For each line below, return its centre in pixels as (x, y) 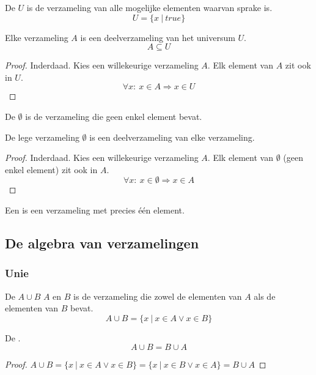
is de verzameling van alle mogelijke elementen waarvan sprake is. (149, 7)
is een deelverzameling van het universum (158, 37)
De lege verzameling (42, 137)
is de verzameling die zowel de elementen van (158, 296)
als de (265, 296)
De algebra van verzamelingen (102, 243)
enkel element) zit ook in (51, 169)
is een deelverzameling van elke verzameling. (172, 137)
